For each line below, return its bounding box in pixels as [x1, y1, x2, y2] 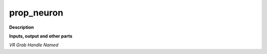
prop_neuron [9, 7, 64, 18]
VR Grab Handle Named [9, 42, 59, 48]
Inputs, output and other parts [9, 33, 73, 39]
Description [9, 24, 34, 30]
